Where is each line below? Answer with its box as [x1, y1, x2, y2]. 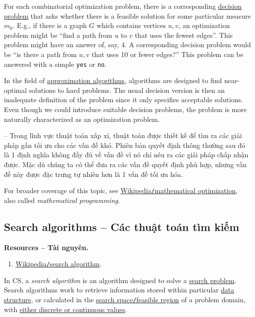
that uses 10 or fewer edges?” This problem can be [91, 49, 244, 59]
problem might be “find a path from [4, 29, 112, 40]
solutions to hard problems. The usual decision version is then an [29, 85, 225, 95]
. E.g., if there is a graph [12, 20, 87, 30]
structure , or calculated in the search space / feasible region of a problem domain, [4, 294, 246, 305]
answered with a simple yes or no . [4, 58, 107, 69]
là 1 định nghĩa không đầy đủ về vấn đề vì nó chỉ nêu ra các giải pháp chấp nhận [4, 149, 249, 160]
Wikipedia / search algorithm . [15, 259, 102, 269]
